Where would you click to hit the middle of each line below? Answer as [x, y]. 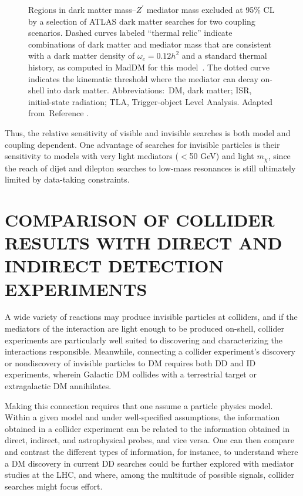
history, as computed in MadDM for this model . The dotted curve [149, 67]
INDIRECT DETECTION [114, 266]
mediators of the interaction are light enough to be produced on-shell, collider [144, 328]
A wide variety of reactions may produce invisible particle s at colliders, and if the [151, 317]
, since [279, 156]
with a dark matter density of [82, 55]
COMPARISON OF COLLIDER [140, 219]
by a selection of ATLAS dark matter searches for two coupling [142, 21]
